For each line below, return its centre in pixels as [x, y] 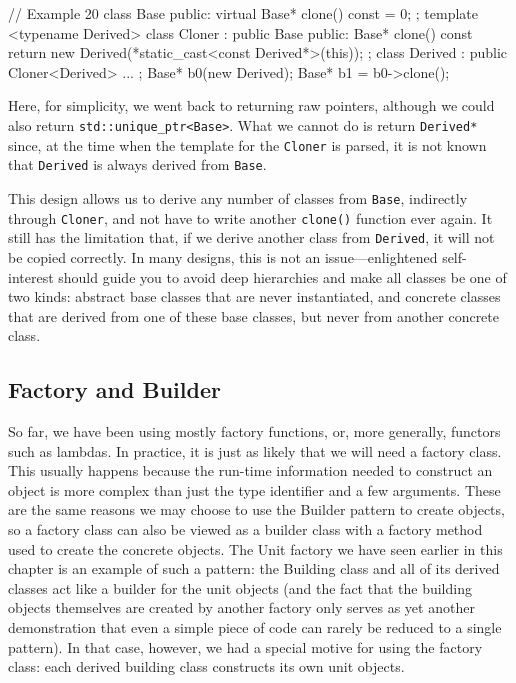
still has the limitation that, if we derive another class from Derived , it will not [251, 237]
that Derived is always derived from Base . [137, 164]
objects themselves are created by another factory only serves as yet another [241, 607]
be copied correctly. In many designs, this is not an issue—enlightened [223, 256]
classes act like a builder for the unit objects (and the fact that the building [240, 587]
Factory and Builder [114, 389]
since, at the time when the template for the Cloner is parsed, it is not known [247, 144]
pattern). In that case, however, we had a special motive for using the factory [245, 646]
